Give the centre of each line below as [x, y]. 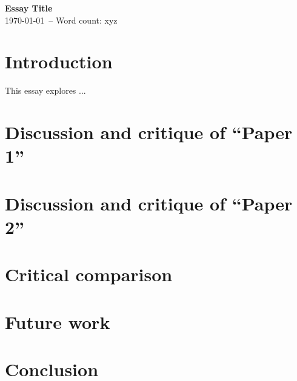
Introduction [59, 61]
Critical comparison [89, 274]
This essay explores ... [45, 90]
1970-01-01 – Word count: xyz [61, 20]
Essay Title [29, 8]
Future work [58, 321]
